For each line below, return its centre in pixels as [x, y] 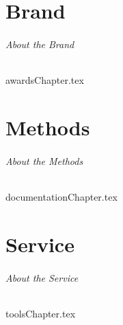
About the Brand [40, 44]
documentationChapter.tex [61, 196]
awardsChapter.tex [45, 80]
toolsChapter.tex [41, 313]
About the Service [42, 277]
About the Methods [44, 160]
